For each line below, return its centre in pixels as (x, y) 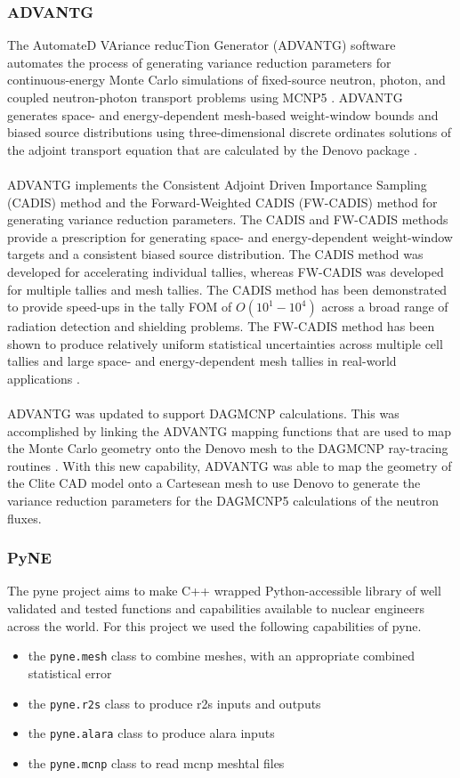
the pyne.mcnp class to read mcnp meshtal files (156, 762)
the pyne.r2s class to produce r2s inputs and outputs (174, 703)
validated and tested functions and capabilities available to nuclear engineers (216, 608)
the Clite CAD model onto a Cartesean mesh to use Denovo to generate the (214, 483)
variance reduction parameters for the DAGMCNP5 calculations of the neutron (223, 501)
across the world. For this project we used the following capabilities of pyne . (214, 625)
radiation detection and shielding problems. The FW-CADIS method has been (221, 326)
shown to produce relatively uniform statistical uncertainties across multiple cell (225, 343)
